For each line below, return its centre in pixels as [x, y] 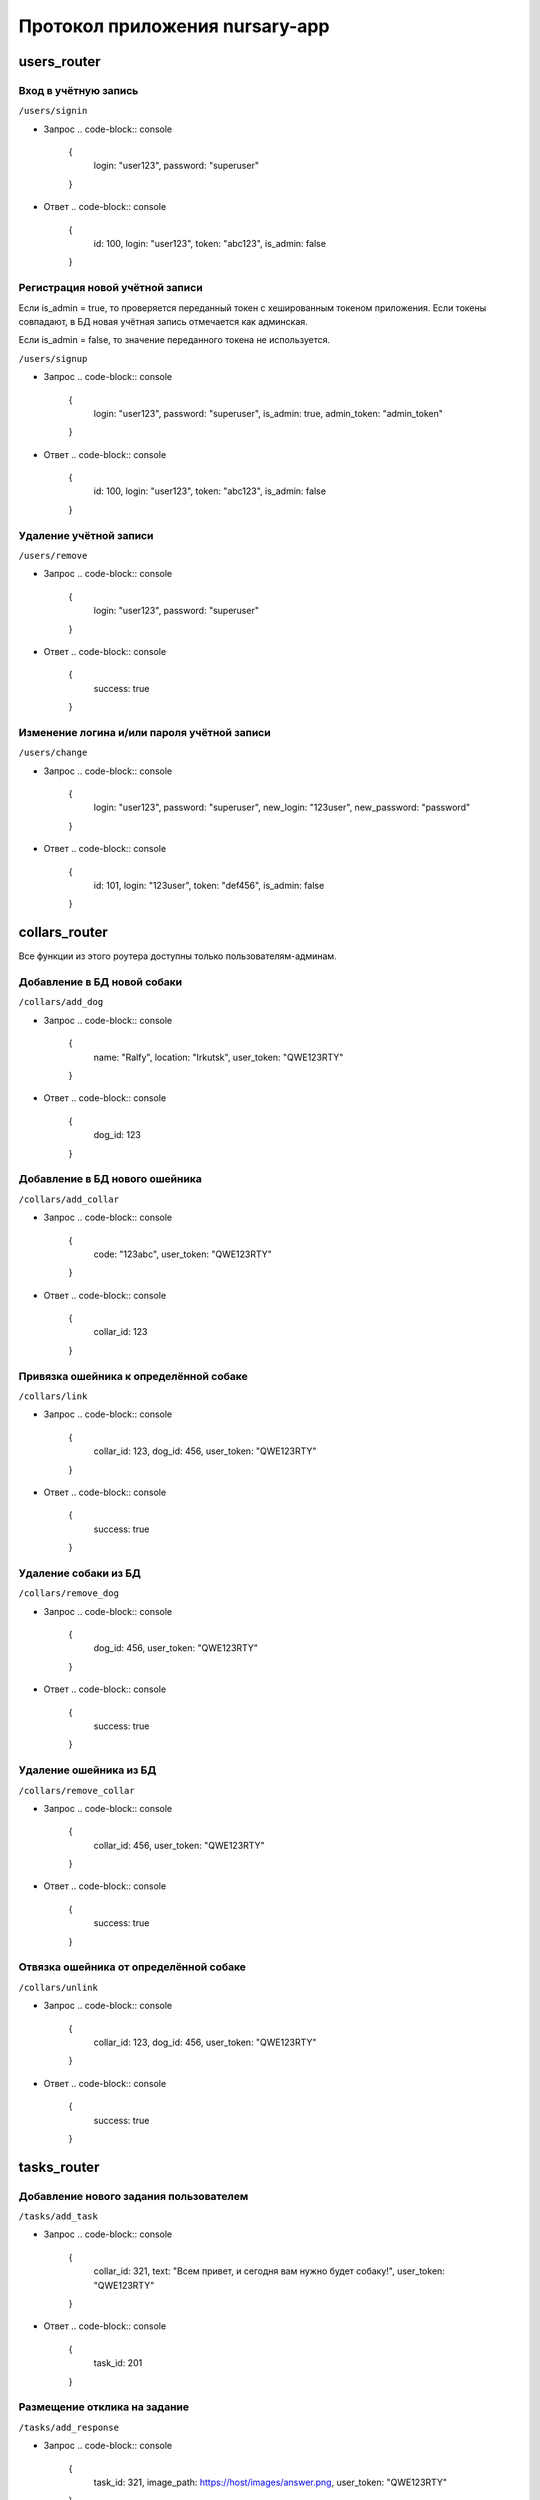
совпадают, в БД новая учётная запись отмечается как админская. [163, 321]
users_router [59, 61]
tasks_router [59, 2166]
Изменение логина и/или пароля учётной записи [144, 732]
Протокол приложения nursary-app [174, 26]
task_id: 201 [118, 2363]
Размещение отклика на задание [104, 2407]
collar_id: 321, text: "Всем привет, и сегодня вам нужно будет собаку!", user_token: [269, 2271]
